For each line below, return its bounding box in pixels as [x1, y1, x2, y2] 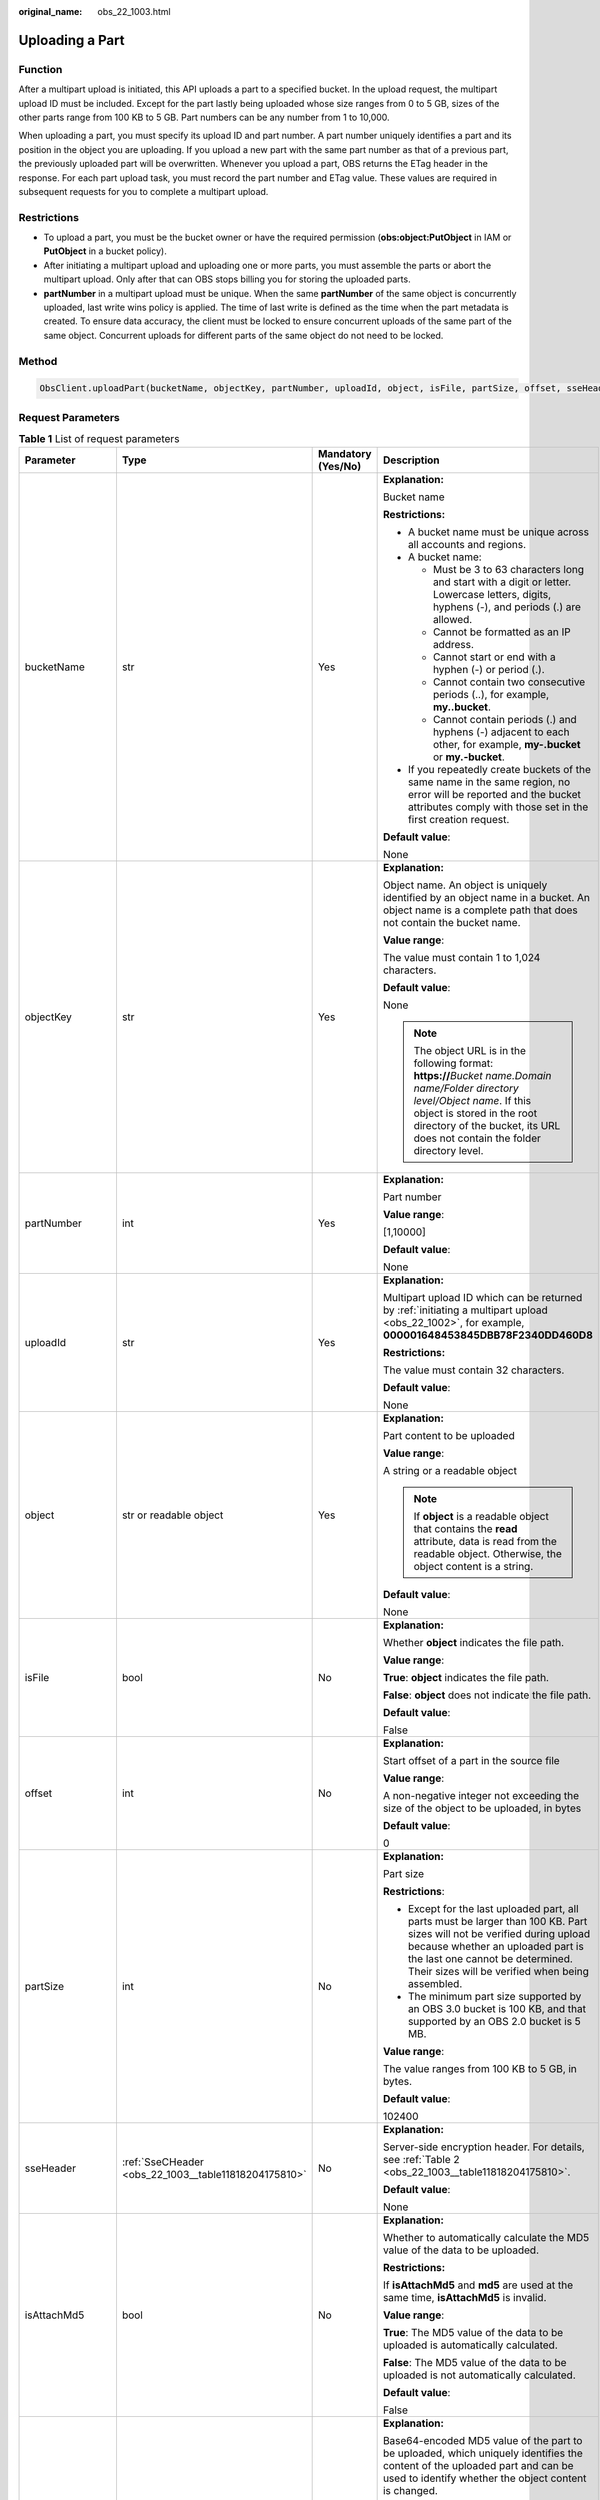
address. [432, 638, 475, 652]
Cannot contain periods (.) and [432, 713, 577, 727]
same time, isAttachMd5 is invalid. [382, 2291, 547, 2305]
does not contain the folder [413, 1131, 542, 1145]
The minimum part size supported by [407, 1990, 582, 2004]
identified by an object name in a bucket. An [382, 891, 590, 905]
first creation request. [407, 813, 510, 827]
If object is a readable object [413, 1510, 549, 1524]
